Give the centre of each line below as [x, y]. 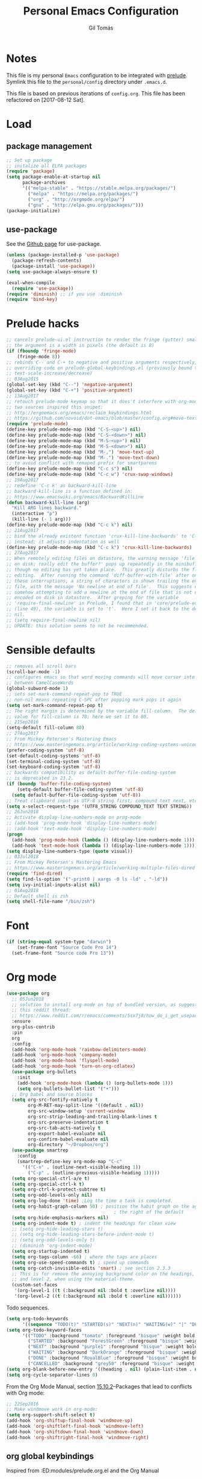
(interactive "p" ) [35, 514]
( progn [14, 834]
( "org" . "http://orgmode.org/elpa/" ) [76, 199]
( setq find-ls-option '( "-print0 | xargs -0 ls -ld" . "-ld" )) [87, 879]
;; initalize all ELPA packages [47, 166]
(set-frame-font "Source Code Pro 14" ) [67, 948]
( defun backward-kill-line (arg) [48, 502]
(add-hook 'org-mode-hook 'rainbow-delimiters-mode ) [79, 1050]
